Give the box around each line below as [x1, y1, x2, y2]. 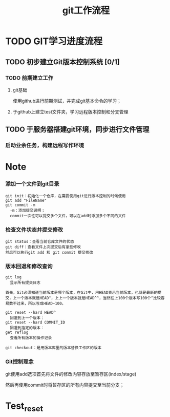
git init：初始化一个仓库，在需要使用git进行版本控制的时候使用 [5, 193, 126, 198]
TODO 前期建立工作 [5, 74, 54, 81]
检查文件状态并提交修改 [5, 226, 63, 233]
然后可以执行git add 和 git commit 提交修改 [5, 250, 93, 255]
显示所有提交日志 [10, 280, 41, 286]
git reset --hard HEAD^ [5, 310, 56, 315]
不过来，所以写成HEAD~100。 [12, 301, 66, 306]
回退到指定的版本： [10, 326, 45, 331]
